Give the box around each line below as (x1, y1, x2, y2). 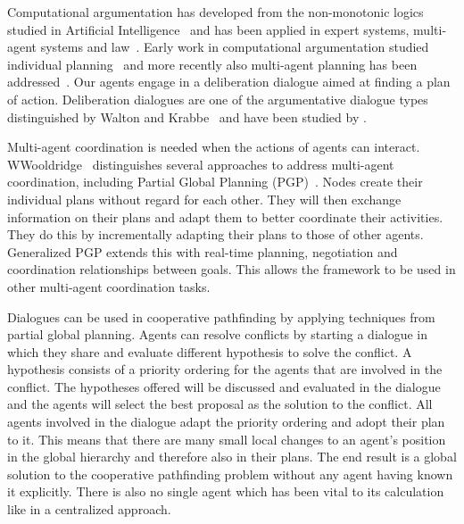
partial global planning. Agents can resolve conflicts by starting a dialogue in (7, 325, 428, 344)
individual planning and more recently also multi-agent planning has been (7, 54, 418, 73)
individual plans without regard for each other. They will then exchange (7, 189, 402, 208)
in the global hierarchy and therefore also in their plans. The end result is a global (7, 447, 457, 466)
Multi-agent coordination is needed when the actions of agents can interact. (7, 137, 420, 156)
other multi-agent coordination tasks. (7, 277, 211, 295)
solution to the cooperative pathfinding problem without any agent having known (7, 464, 453, 483)
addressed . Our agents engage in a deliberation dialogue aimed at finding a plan (7, 72, 451, 91)
